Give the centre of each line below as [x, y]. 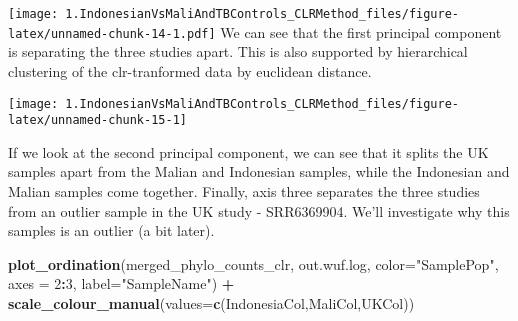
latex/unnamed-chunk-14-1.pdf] [112, 33]
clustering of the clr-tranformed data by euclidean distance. [190, 70]
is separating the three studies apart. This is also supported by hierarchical [238, 51]
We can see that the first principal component [361, 31]
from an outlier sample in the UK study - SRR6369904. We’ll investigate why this [259, 210]
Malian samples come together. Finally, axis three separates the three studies [244, 191]
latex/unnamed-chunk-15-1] [97, 120]
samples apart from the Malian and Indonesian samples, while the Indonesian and [259, 171]
